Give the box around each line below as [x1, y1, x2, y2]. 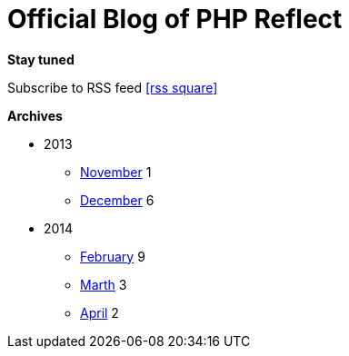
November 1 [80, 163, 152, 180]
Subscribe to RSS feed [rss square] [7, 79, 218, 95]
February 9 [80, 248, 145, 264]
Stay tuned [7, 51, 75, 67]
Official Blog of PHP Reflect [7, 4, 343, 35]
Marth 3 [80, 276, 127, 292]
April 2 [80, 304, 119, 321]
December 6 [80, 192, 155, 208]
